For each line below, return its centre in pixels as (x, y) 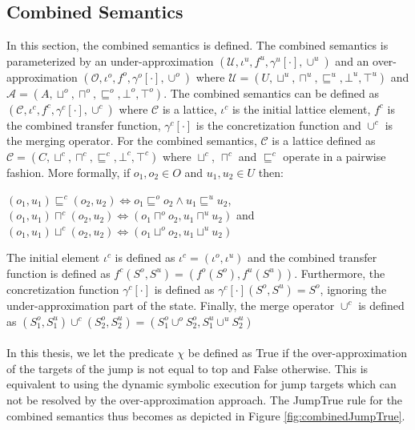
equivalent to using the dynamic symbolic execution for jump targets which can (201, 384)
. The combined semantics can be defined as (272, 92)
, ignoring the (353, 289)
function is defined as (58, 273)
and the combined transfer (312, 257)
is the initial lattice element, (301, 109)
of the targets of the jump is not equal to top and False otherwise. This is (187, 368)
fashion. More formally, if (68, 172)
